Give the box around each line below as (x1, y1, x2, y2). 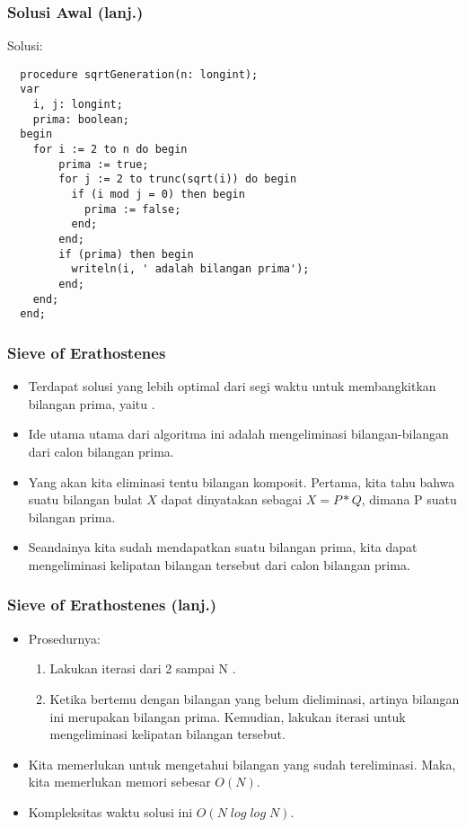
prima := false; (84, 202, 181, 216)
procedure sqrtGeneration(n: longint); (20, 67, 259, 81)
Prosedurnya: (28, 628, 101, 647)
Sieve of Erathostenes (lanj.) (7, 593, 216, 616)
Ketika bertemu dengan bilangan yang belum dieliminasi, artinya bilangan (49, 689, 460, 708)
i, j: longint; (32, 98, 123, 111)
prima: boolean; (32, 112, 130, 126)
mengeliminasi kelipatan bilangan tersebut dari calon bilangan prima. (28, 555, 410, 574)
